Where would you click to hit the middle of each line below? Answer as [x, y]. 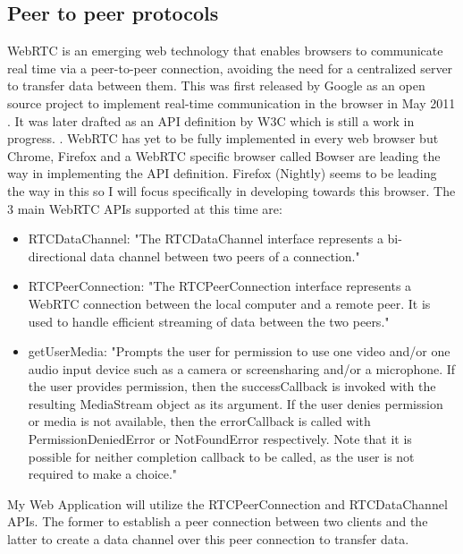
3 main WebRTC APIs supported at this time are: [145, 208]
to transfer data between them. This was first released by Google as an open [216, 85]
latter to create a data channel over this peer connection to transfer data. [208, 539]
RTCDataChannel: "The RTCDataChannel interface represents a [206, 239]
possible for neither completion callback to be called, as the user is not [221, 456]
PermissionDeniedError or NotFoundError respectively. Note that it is [220, 439]
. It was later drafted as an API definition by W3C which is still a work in [211, 120]
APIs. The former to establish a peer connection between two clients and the [218, 521]
